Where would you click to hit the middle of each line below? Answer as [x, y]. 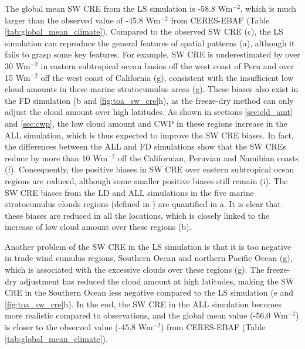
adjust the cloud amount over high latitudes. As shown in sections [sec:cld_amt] [149, 112]
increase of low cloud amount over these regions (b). [98, 227]
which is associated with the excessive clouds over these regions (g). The [135, 270]
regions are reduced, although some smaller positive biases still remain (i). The [146, 180]
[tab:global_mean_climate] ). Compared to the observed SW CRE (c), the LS [144, 31]
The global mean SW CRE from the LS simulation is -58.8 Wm [119, 8]
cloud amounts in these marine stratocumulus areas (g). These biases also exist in [152, 89]
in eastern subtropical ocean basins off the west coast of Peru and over [167, 65]
